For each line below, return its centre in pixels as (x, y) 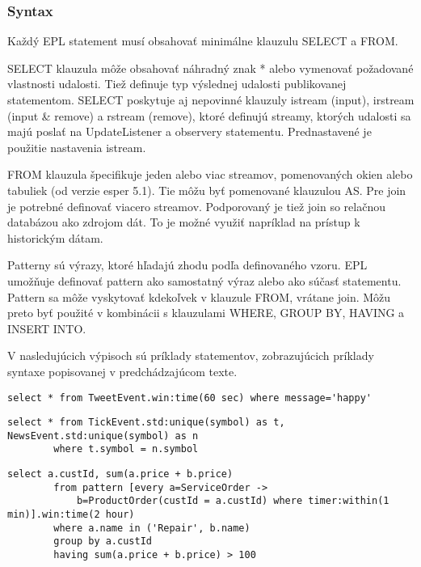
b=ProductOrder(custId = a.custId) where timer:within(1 (233, 501)
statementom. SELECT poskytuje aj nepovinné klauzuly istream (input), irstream (211, 99)
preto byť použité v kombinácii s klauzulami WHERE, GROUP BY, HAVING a (206, 313)
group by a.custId (103, 542)
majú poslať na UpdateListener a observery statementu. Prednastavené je (189, 131)
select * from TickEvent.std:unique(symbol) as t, (146, 423)
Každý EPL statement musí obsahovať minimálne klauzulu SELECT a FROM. (203, 41)
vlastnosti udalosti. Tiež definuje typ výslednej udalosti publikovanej (177, 84)
